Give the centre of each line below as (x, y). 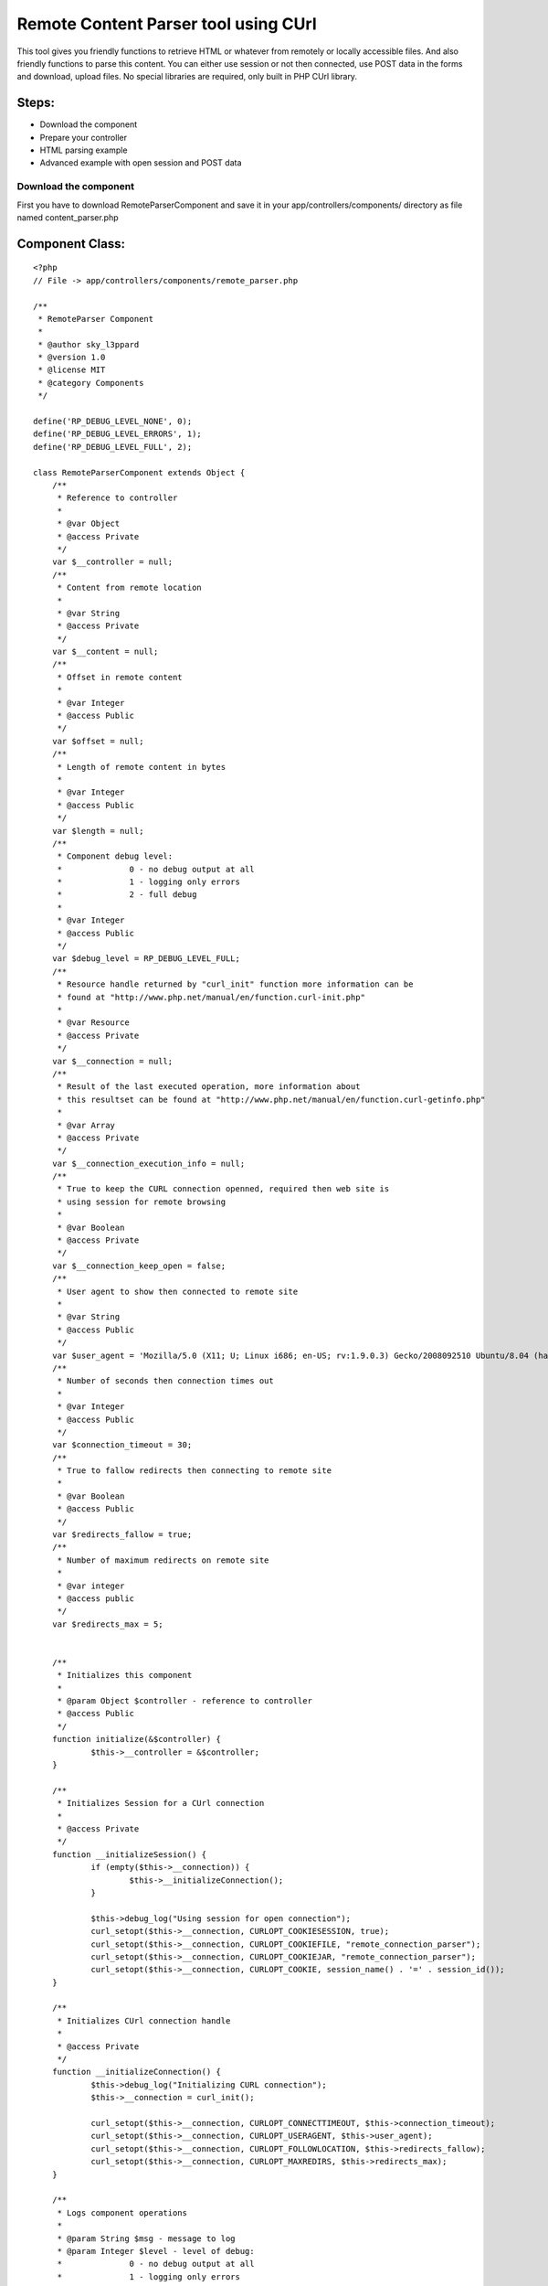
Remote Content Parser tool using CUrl (167, 24)
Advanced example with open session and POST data (141, 163)
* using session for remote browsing (142, 1202)
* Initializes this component (125, 1675)
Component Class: (71, 244)
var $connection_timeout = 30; (122, 1445)
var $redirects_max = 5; (107, 1624)
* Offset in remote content (120, 677)
